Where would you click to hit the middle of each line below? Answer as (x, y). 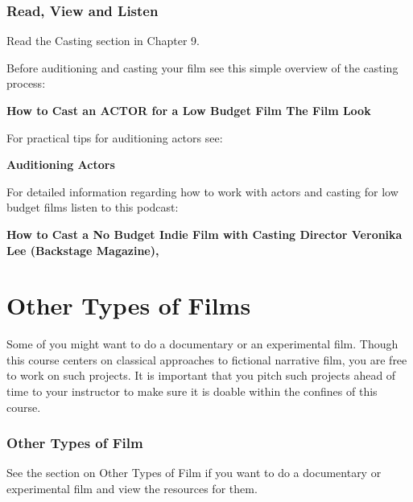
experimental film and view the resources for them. (132, 489)
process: (26, 83)
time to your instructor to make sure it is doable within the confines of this (192, 391)
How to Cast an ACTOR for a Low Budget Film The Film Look (189, 110)
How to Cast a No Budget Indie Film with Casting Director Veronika (204, 234)
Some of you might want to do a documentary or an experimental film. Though (202, 344)
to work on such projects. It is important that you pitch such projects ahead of (201, 375)
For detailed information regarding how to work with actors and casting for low (202, 191)
